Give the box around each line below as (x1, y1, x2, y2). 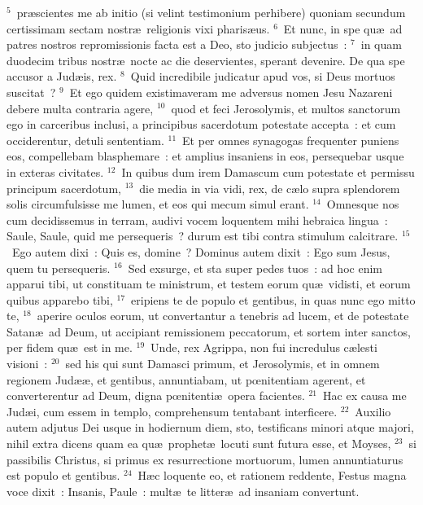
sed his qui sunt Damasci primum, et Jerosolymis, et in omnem (65, 355, 380, 372)
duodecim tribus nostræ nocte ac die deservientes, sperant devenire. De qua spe (7, 51, 405, 68)
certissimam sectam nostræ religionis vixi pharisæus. (7, 20, 270, 37)
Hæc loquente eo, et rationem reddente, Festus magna (137, 467, 407, 484)
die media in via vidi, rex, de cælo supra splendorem (139, 179, 400, 196)
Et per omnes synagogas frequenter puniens (182, 131, 399, 148)
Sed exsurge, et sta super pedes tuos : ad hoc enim (128, 259, 382, 276)
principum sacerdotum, (7, 179, 121, 196)
